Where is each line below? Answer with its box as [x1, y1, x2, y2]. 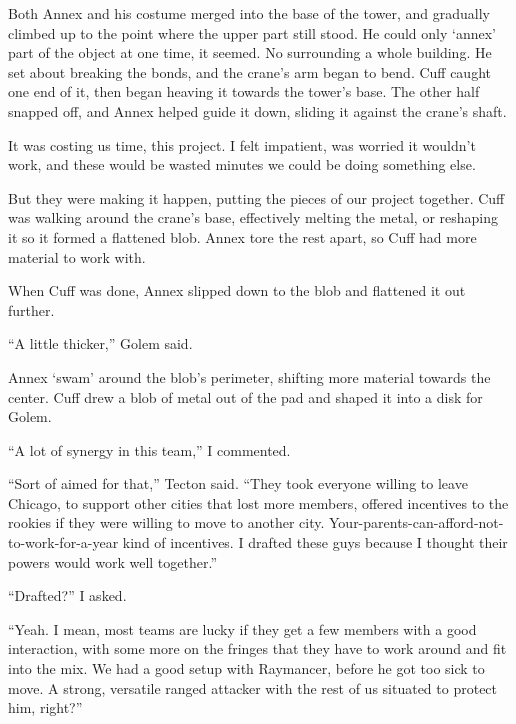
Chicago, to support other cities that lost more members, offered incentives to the [8, 492, 509, 513]
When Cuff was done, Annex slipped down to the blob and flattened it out [8, 280, 466, 301]
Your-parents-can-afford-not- [329, 512, 504, 533]
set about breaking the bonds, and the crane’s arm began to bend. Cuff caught [8, 61, 491, 82]
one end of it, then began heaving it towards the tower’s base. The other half [8, 81, 480, 102]
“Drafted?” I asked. [8, 585, 127, 606]
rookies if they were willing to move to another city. [8, 512, 325, 533]
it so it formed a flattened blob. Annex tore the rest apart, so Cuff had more [8, 226, 477, 247]
